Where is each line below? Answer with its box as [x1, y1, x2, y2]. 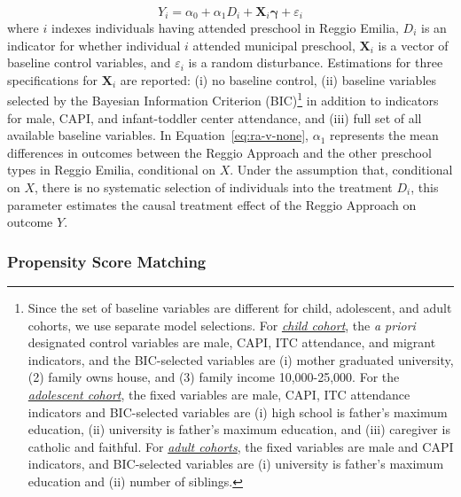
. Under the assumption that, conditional [230, 160, 453, 179]
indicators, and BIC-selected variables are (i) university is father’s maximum [27, 454, 444, 473]
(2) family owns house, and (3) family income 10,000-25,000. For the [27, 368, 400, 386]
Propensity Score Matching [7, 250, 207, 272]
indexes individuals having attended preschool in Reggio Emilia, [51, 19, 399, 36]
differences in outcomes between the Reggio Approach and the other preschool [7, 143, 432, 161]
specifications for [7, 70, 98, 89]
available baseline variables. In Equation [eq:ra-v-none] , [7, 126, 309, 144]
